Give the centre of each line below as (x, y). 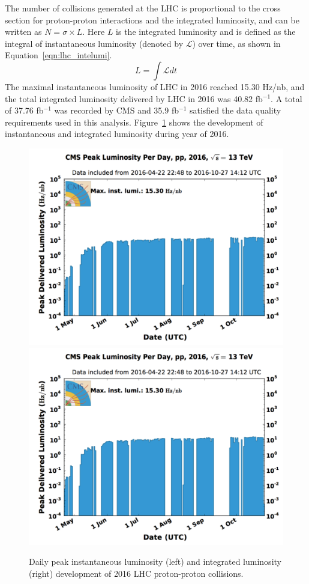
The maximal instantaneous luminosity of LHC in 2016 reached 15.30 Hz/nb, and (155, 86)
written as (23, 32)
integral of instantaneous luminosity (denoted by (94, 43)
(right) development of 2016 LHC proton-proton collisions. (136, 573)
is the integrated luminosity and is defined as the (206, 32)
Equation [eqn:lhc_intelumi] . (58, 55)
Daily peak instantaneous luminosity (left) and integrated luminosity (155, 561)
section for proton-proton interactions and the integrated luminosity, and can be (152, 20)
